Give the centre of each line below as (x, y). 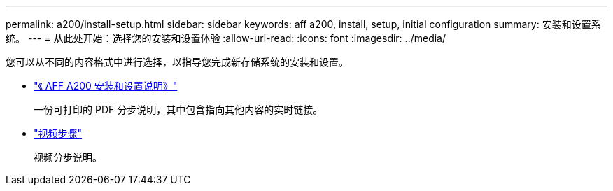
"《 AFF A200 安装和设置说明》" (106, 86)
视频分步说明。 (68, 157)
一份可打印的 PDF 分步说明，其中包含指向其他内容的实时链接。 (178, 109)
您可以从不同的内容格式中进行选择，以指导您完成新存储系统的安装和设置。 (177, 62)
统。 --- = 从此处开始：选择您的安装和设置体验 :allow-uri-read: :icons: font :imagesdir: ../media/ (226, 38)
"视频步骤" (58, 133)
